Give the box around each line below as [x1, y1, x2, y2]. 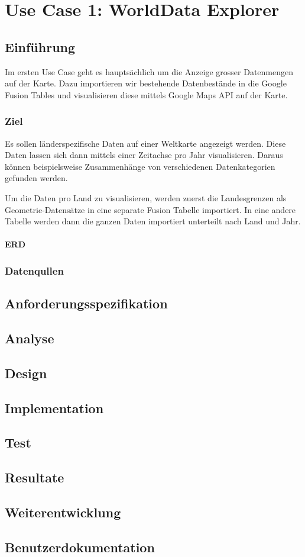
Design [5, 363, 47, 382]
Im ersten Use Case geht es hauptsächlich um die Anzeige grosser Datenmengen [5, 65, 294, 78]
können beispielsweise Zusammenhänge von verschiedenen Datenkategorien [5, 160, 275, 172]
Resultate [5, 468, 64, 487]
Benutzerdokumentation [5, 537, 155, 556]
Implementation [5, 398, 104, 417]
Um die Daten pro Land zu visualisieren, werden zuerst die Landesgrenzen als [5, 191, 287, 204]
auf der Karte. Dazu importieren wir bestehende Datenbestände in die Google [5, 77, 287, 89]
